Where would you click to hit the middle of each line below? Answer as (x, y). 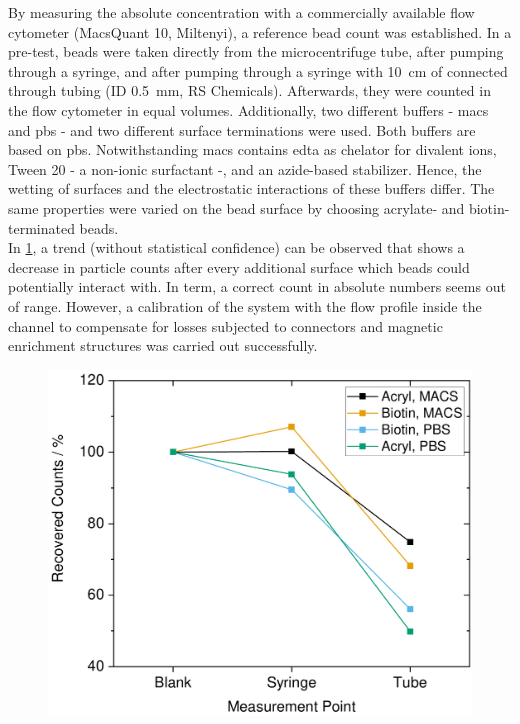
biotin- (489, 207)
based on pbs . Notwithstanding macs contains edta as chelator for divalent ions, (252, 149)
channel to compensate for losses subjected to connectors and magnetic (225, 325)
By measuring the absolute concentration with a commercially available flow (241, 12)
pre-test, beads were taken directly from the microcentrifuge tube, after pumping (256, 51)
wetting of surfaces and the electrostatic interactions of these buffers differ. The (251, 188)
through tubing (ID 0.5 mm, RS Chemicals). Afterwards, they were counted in (249, 90)
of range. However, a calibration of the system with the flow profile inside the (245, 305)
